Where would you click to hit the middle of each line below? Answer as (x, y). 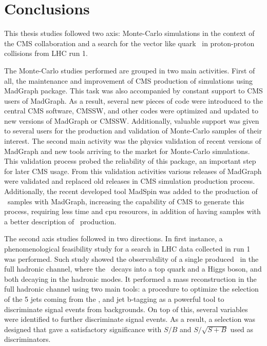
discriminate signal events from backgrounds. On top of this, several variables (126, 309)
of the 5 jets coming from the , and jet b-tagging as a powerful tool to (114, 299)
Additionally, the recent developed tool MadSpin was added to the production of (131, 191)
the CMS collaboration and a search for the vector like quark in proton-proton (129, 43)
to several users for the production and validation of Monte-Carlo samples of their (133, 131)
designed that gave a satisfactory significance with (83, 329)
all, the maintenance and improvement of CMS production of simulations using (129, 80)
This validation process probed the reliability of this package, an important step (130, 161)
